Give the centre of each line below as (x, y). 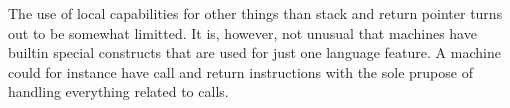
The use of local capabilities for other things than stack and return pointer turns (255, 13)
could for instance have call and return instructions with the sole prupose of (240, 71)
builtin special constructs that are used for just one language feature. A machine (254, 52)
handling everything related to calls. (118, 91)
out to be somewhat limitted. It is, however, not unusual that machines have (242, 32)
